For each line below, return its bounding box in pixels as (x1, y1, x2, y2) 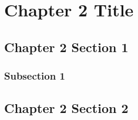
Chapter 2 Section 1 (4, 37, 129, 56)
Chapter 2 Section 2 (4, 99, 129, 117)
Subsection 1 (4, 68, 65, 83)
